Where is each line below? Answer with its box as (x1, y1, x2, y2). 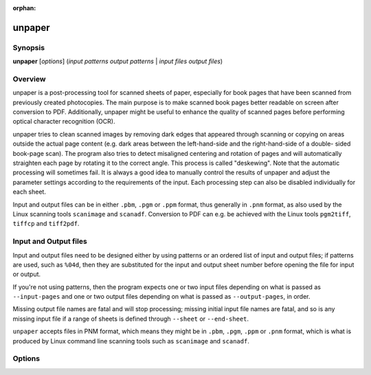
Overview (12, 74, 46, 84)
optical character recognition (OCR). (12, 117, 115, 126)
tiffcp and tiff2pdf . (12, 220, 80, 228)
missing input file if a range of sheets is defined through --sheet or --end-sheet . (12, 315, 249, 323)
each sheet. (12, 187, 46, 196)
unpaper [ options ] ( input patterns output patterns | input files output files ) (12, 57, 223, 65)
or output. (12, 270, 41, 278)
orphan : (12, 4, 36, 12)
